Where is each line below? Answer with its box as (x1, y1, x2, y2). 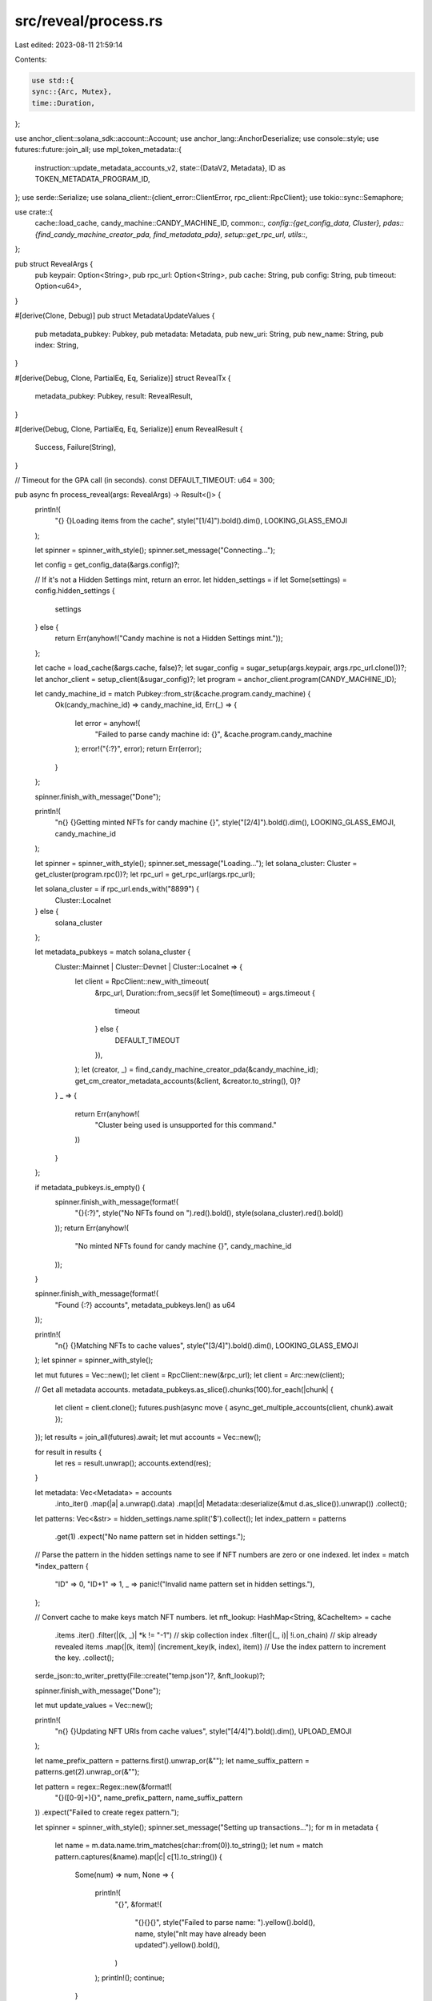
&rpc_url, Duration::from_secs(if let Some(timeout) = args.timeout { (94, 988, 315, 997)
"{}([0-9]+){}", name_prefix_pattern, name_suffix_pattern (54, 1793, 243, 1803)
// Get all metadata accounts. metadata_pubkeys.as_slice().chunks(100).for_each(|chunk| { (34, 1385, 334, 1394)
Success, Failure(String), (34, 443, 116, 452)
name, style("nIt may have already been (134, 1929, 267, 1939)
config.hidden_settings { (34, 586, 115, 595)
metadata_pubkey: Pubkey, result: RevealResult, (34, 391, 194, 401)
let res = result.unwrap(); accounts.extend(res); (54, 1458, 211, 1468)
